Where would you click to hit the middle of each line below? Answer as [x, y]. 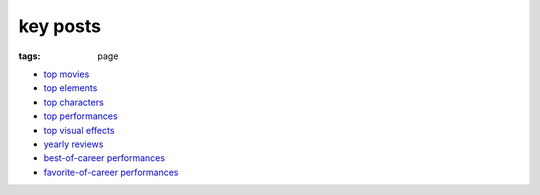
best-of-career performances [104, 158]
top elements [70, 88]
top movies [66, 74]
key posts [60, 26]
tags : [29, 56]
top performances [81, 116]
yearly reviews [73, 144]
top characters [73, 102]
